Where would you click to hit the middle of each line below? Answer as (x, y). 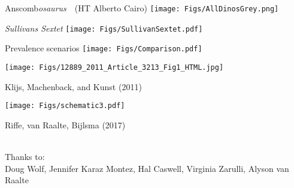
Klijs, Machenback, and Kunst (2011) (73, 86)
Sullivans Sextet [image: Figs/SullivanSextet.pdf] (104, 28)
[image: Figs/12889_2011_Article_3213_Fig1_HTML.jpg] (114, 67)
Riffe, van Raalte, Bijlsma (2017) (65, 124)
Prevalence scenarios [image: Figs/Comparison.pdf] (104, 48)
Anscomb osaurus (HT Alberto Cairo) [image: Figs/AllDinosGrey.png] (142, 8)
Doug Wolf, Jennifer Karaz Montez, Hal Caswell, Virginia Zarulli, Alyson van (147, 168)
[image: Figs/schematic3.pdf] (65, 106)
